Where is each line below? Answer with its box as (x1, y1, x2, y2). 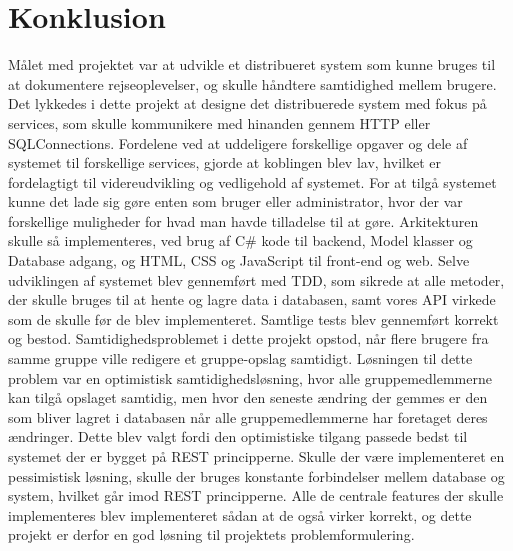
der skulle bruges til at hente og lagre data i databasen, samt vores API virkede (8, 289, 496, 310)
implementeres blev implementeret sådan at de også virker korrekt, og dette (8, 504, 472, 525)
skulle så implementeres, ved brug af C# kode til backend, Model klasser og (8, 230, 473, 251)
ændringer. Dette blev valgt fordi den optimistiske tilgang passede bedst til (8, 426, 468, 447)
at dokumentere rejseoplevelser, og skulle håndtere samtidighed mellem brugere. (8, 73, 497, 94)
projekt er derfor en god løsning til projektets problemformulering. (8, 524, 415, 545)
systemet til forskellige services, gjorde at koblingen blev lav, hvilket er (8, 152, 441, 173)
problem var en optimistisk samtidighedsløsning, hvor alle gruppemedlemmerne (8, 367, 492, 388)
